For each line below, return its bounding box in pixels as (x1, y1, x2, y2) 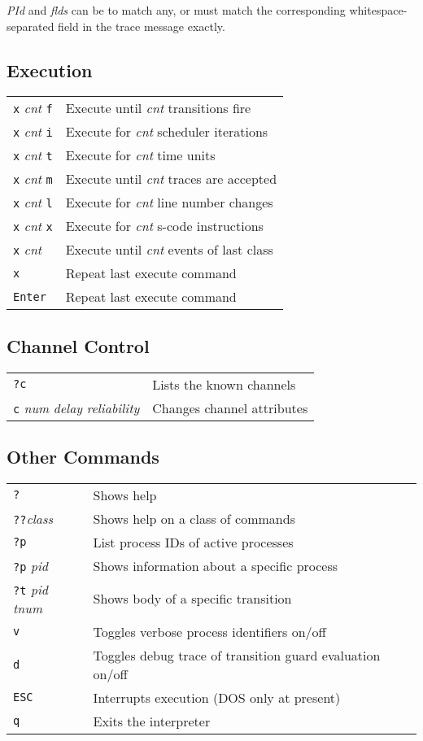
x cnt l (13, 193, 53, 212)
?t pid (13, 579, 48, 599)
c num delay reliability (13, 398, 140, 417)
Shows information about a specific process (93, 556, 338, 575)
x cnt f (13, 98, 53, 118)
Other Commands (7, 443, 159, 469)
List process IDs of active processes (93, 532, 294, 551)
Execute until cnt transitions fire (65, 98, 251, 118)
